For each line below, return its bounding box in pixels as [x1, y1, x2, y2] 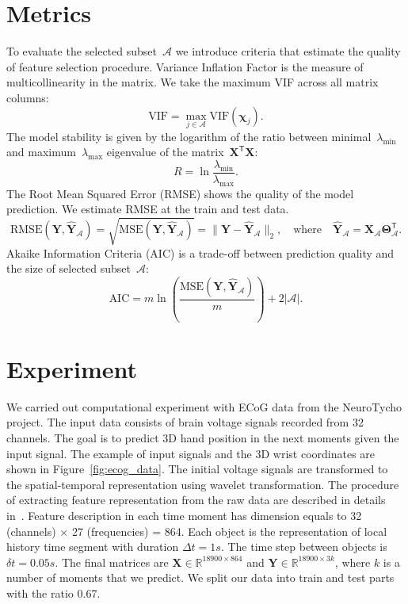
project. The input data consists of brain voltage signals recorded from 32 [6, 414, 364, 430]
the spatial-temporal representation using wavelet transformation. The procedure [6, 476, 399, 492]
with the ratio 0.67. [6, 584, 101, 601]
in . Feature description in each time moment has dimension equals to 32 [6, 507, 362, 523]
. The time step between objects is [220, 538, 387, 555]
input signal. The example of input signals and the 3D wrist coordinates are [6, 445, 376, 461]
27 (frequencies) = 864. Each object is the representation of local [71, 522, 387, 539]
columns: [6, 89, 49, 105]
